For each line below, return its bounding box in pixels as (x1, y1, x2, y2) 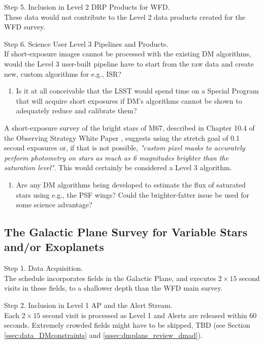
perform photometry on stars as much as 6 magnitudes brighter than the (4, 152, 228, 163)
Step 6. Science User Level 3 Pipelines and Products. (4, 38, 169, 49)
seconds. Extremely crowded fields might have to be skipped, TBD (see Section (4, 320, 250, 330)
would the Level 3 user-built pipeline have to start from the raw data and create (4, 58, 254, 69)
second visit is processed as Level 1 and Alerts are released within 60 (43, 309, 257, 320)
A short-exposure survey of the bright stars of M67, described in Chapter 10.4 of (4, 122, 255, 133)
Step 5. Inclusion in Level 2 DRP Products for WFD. (4, 2, 170, 12)
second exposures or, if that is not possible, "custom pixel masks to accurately (4, 142, 245, 153)
